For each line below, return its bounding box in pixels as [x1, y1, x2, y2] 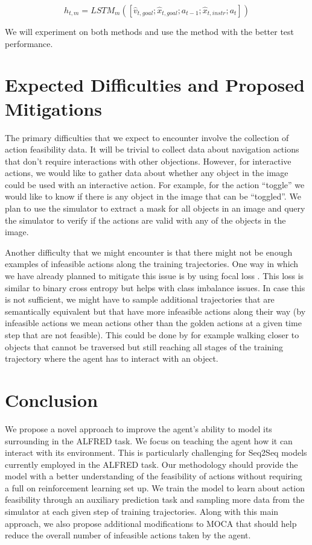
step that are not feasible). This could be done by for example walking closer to [5, 329, 299, 341]
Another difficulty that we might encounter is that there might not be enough [5, 245, 293, 258]
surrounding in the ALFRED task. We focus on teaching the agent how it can [5, 434, 293, 447]
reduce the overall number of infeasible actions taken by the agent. [5, 529, 251, 541]
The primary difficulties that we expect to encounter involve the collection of [5, 131, 289, 143]
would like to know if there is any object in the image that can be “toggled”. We [5, 190, 301, 203]
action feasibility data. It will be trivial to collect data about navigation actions [5, 143, 299, 156]
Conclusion [5, 387, 98, 412]
